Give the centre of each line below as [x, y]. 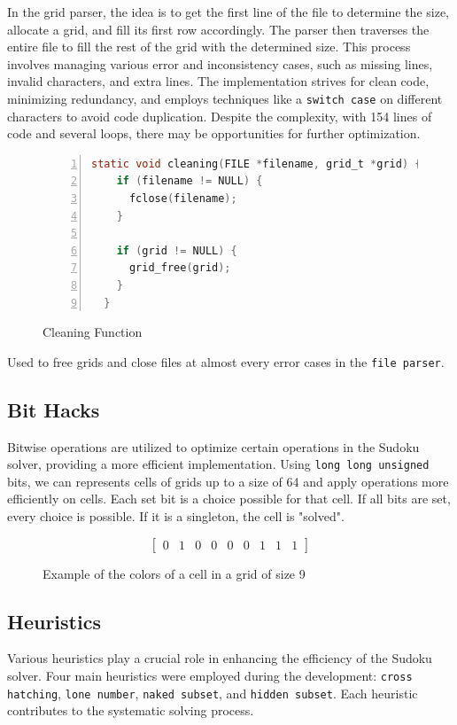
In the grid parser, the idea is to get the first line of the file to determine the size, [228, 12]
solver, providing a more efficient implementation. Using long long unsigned [218, 464]
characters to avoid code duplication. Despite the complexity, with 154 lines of [220, 116]
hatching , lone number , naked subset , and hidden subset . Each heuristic [213, 693]
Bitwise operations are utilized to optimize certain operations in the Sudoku [213, 446]
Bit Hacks [54, 409]
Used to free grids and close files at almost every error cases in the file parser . [226, 361]
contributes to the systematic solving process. [131, 710]
